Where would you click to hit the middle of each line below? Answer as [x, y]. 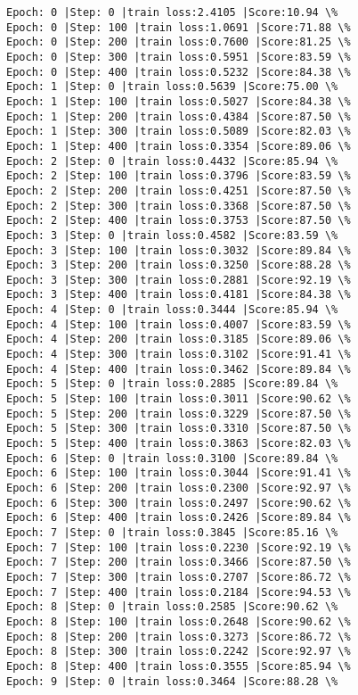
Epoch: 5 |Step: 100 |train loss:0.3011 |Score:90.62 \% [179, 399]
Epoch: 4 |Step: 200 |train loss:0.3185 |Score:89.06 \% [179, 339]
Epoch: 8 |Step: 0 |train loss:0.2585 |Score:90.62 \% [172, 607]
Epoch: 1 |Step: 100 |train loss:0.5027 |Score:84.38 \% [179, 101]
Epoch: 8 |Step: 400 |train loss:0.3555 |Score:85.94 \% [179, 666]
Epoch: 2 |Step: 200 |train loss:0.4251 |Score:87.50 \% [179, 190]
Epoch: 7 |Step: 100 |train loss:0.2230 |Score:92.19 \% [179, 547]
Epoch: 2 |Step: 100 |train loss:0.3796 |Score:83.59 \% [179, 176]
